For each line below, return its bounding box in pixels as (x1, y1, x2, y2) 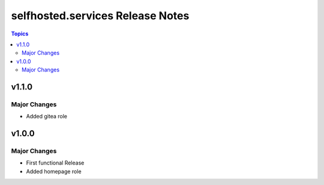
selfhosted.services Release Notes (11, 9, 190, 22)
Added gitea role (26, 113, 67, 120)
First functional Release (26, 159, 85, 166)
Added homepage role (26, 168, 82, 175)
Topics (11, 30, 29, 37)
